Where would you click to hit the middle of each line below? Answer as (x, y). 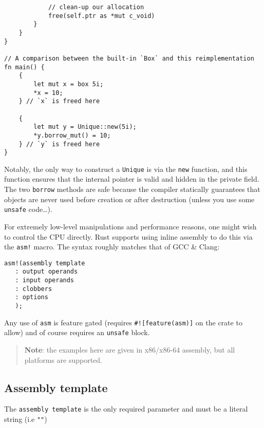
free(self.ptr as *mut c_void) (101, 16)
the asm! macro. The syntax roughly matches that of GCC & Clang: (112, 247)
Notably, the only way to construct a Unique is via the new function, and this (126, 169)
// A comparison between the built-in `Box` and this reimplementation (129, 58)
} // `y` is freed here (59, 144)
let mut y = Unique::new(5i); (85, 127)
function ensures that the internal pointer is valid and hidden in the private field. (132, 179)
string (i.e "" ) (26, 419)
